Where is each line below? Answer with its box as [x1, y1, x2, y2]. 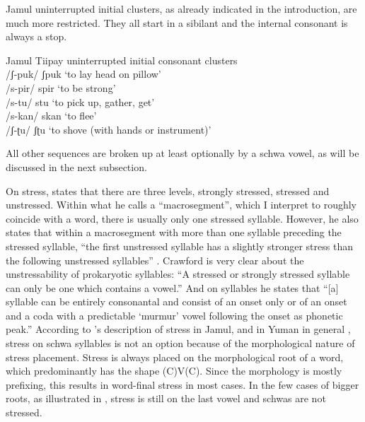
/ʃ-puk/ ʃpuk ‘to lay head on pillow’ [6, 66, 161, 81]
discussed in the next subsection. [6, 159, 147, 174]
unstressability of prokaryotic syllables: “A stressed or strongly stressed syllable [6, 266, 350, 281]
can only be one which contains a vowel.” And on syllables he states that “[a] [6, 280, 339, 295]
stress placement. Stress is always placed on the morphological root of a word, [6, 349, 344, 364]
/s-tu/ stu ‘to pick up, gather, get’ [6, 94, 155, 109]
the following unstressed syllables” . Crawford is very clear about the [6, 252, 304, 267]
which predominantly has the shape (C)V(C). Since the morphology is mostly [6, 363, 342, 378]
